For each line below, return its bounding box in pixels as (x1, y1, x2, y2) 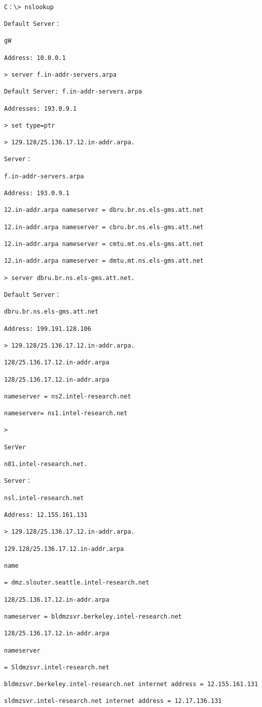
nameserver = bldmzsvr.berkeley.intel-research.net (4, 612, 182, 620)
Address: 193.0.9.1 (4, 190, 69, 197)
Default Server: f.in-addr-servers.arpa (4, 88, 142, 96)
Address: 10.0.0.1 (4, 54, 66, 62)
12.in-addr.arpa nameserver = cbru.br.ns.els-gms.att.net (4, 223, 204, 231)
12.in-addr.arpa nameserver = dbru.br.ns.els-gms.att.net (4, 206, 204, 214)
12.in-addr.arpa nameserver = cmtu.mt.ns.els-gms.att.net (4, 240, 204, 248)
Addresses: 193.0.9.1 (4, 105, 77, 112)
